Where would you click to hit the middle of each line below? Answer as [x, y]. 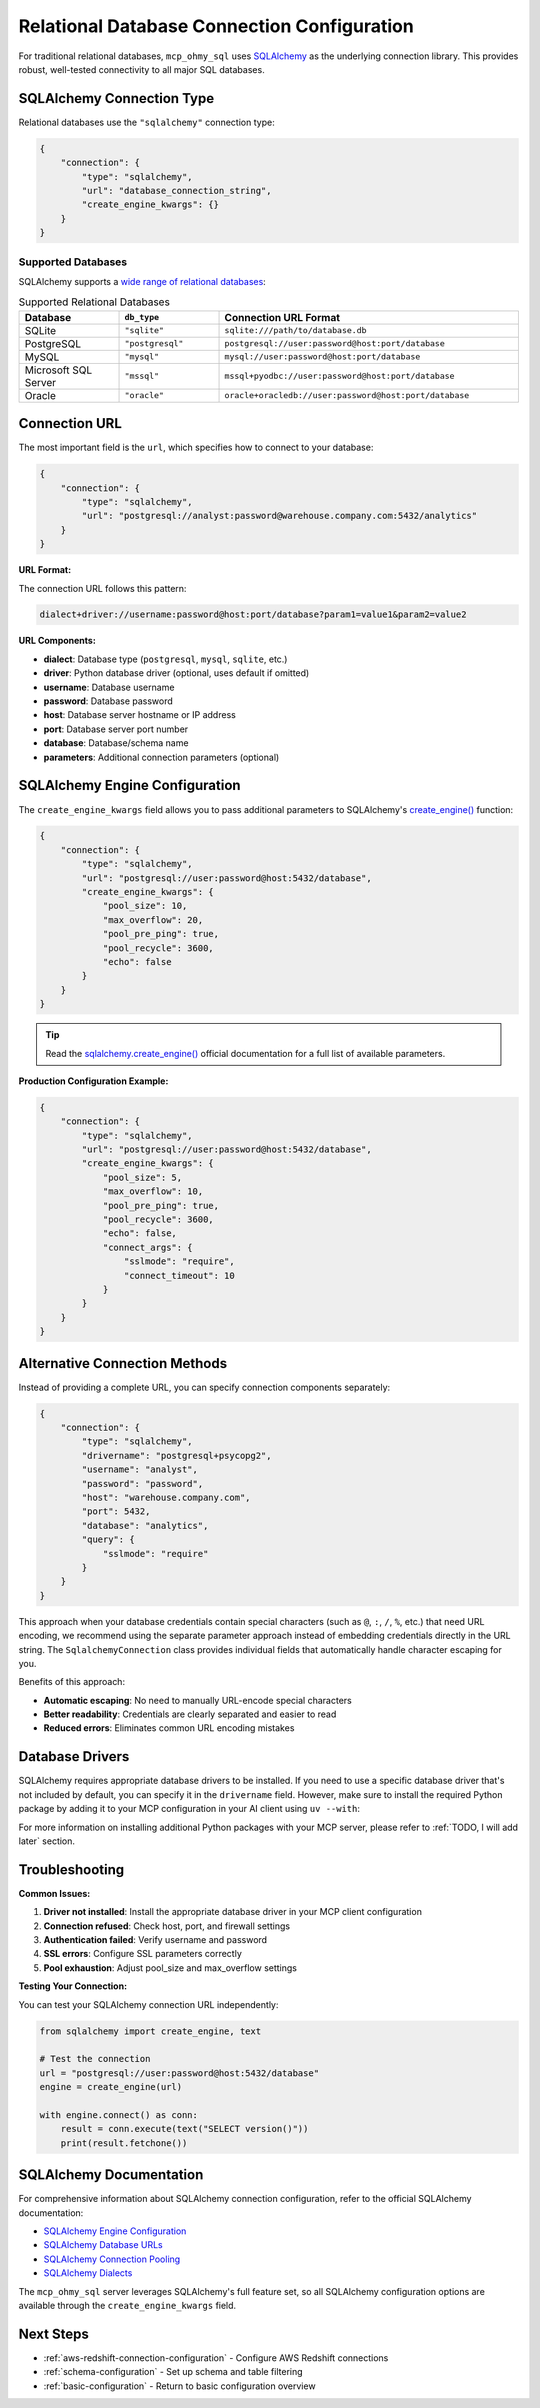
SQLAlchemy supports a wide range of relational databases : [142, 281]
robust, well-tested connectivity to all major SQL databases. [141, 69]
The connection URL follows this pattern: [102, 588]
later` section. [46, 1841]
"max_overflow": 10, [153, 1191]
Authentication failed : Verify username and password [155, 1939]
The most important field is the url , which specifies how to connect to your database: [196, 447]
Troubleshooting [71, 1869]
